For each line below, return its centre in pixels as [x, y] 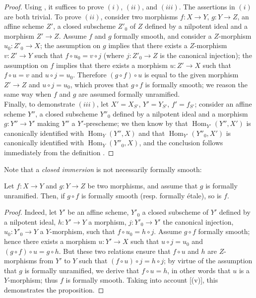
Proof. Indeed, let [31, 212]
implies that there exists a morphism [112, 65]
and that [152, 133]
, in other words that [199, 270]
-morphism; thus [33, 280]
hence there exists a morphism [50, 241]
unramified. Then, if [34, 195]
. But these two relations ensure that [115, 251]
